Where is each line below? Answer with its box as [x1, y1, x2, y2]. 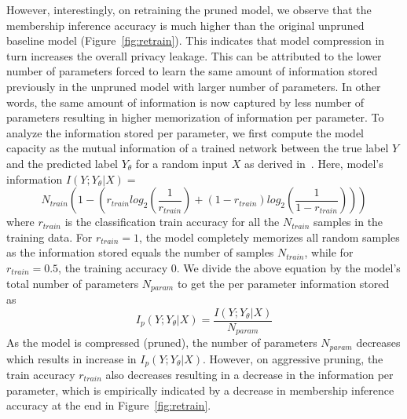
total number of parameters [6, 275, 139, 291]
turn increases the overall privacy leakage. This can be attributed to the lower [6, 47, 382, 64]
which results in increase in [6, 350, 137, 366]
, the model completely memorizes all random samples [139, 228, 400, 245]
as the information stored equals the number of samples [6, 244, 274, 261]
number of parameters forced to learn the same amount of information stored [6, 63, 378, 79]
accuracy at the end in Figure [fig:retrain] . [6, 397, 211, 414]
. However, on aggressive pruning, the [203, 350, 383, 366]
